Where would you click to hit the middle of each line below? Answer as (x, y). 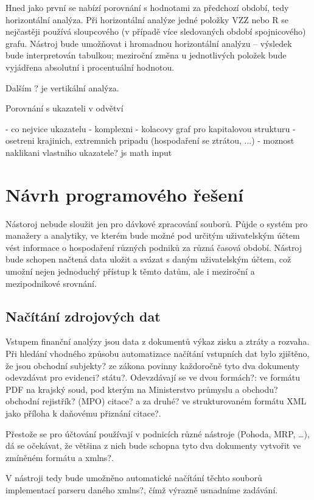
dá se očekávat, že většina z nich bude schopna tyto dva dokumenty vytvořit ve (153, 445)
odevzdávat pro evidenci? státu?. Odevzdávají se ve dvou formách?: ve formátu (153, 377)
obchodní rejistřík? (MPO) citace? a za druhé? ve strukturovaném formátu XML (156, 401)
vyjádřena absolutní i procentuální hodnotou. (90, 67)
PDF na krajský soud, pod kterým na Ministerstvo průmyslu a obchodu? (142, 389)
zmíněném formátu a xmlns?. (60, 457)
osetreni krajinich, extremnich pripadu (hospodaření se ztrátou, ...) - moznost (150, 140)
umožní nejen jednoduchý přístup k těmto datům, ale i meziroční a (130, 271)
